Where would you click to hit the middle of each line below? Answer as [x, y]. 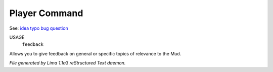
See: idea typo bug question [39, 28]
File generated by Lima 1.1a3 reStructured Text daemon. [67, 63]
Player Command [46, 13]
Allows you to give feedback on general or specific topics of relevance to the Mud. [95, 53]
